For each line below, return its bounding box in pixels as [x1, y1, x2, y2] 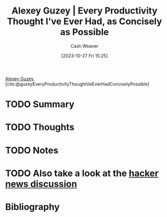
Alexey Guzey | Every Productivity [12, 5, 157, 17]
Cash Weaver [70, 43, 99, 49]
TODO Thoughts [5, 122, 74, 133]
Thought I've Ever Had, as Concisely [7, 16, 162, 27]
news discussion [5, 178, 77, 189]
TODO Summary [5, 98, 74, 110]
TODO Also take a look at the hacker [5, 167, 159, 179]
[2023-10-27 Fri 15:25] [61, 53, 108, 59]
